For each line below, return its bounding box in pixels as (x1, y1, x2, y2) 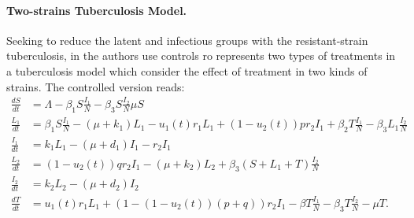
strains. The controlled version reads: (6, 78, 185, 94)
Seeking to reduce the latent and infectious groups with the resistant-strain (6, 31, 368, 48)
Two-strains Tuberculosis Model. (6, 2, 187, 18)
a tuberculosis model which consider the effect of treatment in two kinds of (6, 62, 368, 79)
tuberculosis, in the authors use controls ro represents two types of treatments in (6, 47, 396, 64)
